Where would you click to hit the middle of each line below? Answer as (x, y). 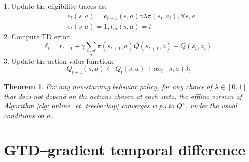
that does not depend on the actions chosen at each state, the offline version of (123, 96)
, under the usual (211, 106)
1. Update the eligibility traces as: (55, 6)
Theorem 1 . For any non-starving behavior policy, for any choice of (108, 86)
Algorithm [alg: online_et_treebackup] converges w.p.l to (89, 106)
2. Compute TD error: (38, 36)
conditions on (24, 115)
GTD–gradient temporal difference (125, 149)
